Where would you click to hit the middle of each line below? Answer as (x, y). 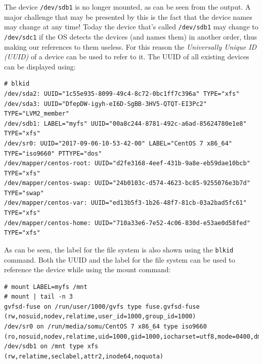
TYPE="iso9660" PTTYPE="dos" (53, 153)
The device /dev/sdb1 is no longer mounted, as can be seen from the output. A (127, 7)
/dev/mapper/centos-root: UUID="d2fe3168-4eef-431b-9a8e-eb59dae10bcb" (127, 163)
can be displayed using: (40, 66)
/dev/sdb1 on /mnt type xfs (51, 347)
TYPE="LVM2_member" (37, 114)
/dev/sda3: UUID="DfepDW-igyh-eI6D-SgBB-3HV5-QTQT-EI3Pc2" (105, 104)
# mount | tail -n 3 (39, 297)
